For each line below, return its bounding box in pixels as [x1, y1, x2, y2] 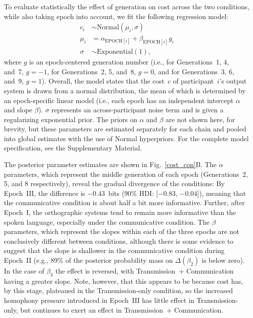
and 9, [4, 76, 24, 86]
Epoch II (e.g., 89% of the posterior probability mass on [4, 255, 173, 265]
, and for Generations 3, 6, [154, 66, 234, 76]
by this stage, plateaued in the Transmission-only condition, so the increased [4, 285, 233, 296]
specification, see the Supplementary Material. [4, 143, 142, 153]
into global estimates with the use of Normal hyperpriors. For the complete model [4, 133, 249, 143]
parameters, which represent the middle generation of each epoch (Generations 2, [4, 169, 248, 179]
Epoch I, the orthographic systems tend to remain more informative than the [4, 207, 236, 217]
